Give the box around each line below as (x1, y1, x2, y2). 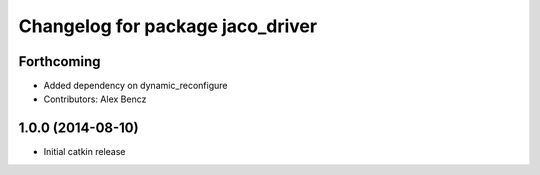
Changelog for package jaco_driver (18, 15, 318, 37)
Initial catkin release (43, 146, 126, 158)
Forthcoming (18, 53, 101, 70)
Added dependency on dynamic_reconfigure (43, 80, 229, 92)
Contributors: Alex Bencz (43, 93, 147, 105)
